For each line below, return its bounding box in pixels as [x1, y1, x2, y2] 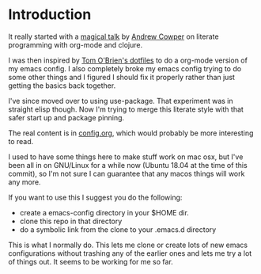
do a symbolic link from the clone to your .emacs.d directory [19, 224, 217, 234]
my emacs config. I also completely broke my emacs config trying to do [8, 63, 242, 73]
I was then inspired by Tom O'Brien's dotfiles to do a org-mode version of [8, 55, 248, 65]
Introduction [8, 6, 92, 24]
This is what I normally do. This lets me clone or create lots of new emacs [8, 240, 248, 249]
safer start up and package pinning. [8, 112, 125, 122]
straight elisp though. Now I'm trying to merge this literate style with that [8, 105, 244, 114]
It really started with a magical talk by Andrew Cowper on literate [8, 32, 219, 41]
